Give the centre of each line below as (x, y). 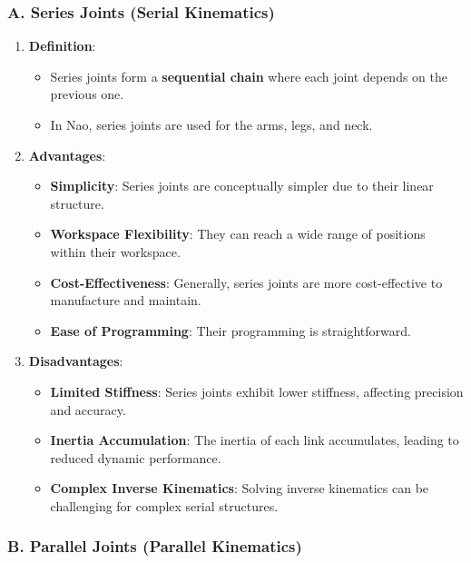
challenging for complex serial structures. (164, 505)
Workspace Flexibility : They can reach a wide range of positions (238, 234)
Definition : (62, 46)
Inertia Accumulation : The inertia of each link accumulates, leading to (255, 440)
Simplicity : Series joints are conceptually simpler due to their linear (242, 186)
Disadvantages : (76, 361)
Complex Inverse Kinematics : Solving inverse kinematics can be (240, 488)
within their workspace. (115, 251)
